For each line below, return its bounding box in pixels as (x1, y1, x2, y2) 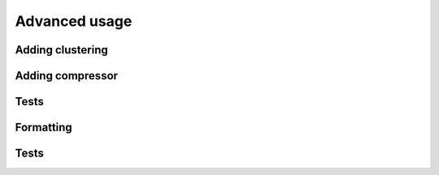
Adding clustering (15, 43, 109, 57)
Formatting (15, 121, 72, 134)
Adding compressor (15, 69, 118, 83)
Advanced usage (15, 12, 133, 30)
